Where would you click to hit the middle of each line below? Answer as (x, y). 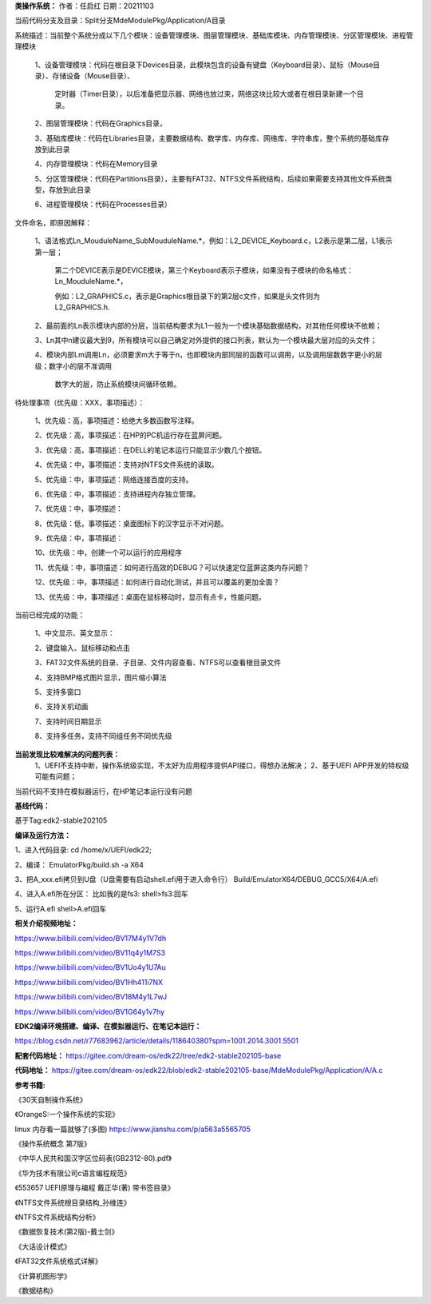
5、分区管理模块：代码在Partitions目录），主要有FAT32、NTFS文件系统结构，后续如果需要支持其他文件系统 (210, 178)
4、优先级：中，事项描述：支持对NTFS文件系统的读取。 (127, 465)
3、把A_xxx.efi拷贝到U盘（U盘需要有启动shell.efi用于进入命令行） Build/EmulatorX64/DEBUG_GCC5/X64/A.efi (196, 879)
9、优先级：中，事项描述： (79, 538)
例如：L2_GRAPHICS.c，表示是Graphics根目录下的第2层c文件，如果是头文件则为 (188, 296)
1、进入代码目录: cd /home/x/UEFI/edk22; (83, 850)
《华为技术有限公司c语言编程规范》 (73, 1173)
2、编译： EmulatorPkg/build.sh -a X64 (79, 864)
